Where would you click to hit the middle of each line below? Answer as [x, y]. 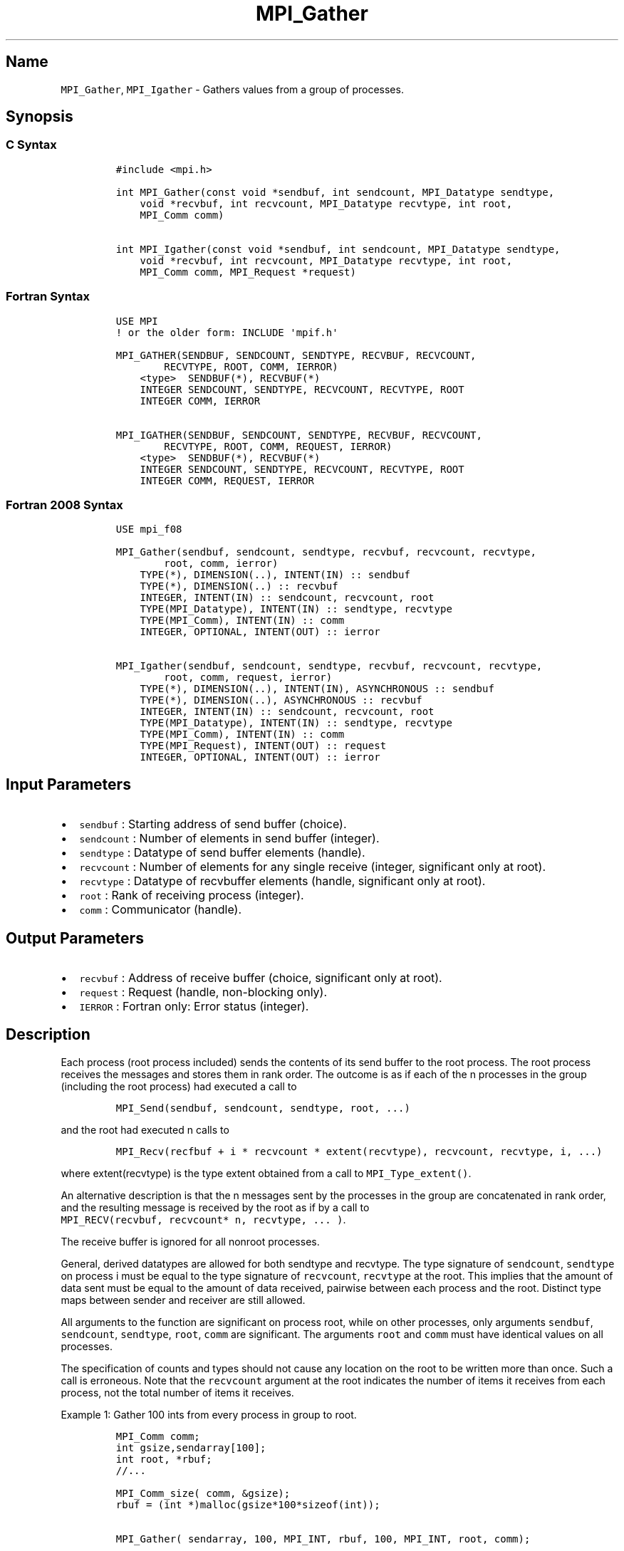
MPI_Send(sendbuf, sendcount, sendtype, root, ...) [263, 1108]
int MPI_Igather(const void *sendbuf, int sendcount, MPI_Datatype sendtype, [338, 249]
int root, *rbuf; [164, 1459]
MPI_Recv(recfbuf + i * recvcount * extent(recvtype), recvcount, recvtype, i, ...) [359, 1151]
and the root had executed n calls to [145, 1129]
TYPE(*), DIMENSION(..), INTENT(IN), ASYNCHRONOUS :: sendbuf [317, 689]
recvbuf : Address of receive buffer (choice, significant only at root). [261, 978]
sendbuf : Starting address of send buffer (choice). [213, 824]
